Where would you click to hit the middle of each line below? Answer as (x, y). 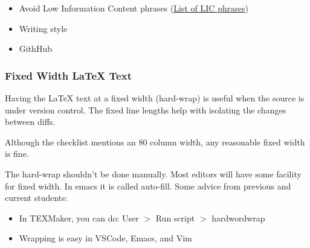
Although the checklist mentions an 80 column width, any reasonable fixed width (155, 141)
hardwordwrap (238, 218)
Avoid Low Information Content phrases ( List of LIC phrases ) (134, 8)
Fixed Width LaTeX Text (68, 75)
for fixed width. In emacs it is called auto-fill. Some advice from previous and (148, 186)
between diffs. (30, 122)
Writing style (43, 28)
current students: (36, 198)
